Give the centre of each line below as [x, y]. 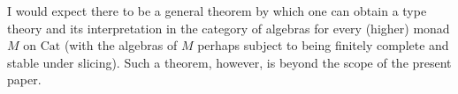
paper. [24, 80]
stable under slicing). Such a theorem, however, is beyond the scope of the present [229, 62]
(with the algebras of [121, 45]
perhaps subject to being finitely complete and [323, 45]
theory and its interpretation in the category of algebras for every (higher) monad [229, 28]
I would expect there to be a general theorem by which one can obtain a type [217, 11]
